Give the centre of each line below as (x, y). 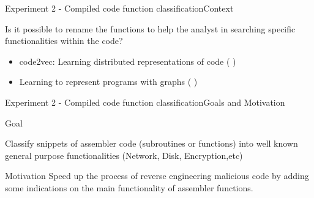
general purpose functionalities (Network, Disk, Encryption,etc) (124, 155)
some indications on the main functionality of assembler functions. (129, 187)
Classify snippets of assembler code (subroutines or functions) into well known (151, 143)
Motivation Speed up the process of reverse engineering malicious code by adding (157, 176)
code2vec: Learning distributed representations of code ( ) (128, 61)
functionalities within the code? (64, 41)
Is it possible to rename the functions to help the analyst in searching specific (150, 28)
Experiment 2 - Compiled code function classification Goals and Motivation (145, 102)
